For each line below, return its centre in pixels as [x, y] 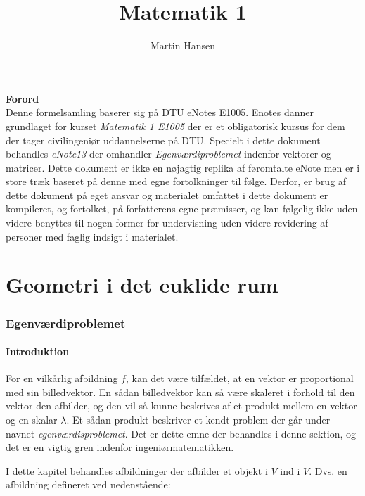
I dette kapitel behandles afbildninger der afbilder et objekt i [137, 470]
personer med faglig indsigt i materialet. [92, 236]
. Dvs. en [328, 470]
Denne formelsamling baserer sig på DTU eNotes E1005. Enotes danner [160, 112]
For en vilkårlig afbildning [62, 378]
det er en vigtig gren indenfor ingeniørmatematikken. [120, 447]
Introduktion [38, 351]
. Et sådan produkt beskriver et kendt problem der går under [198, 420]
